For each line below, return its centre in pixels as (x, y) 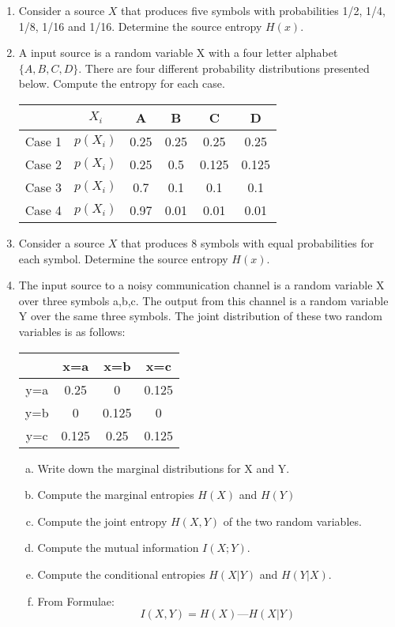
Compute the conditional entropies (121, 574)
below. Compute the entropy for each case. (122, 83)
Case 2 (43, 164)
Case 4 (43, 210)
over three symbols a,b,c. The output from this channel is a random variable (203, 300)
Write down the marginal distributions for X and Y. (164, 468)
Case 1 (43, 141)
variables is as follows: (72, 331)
